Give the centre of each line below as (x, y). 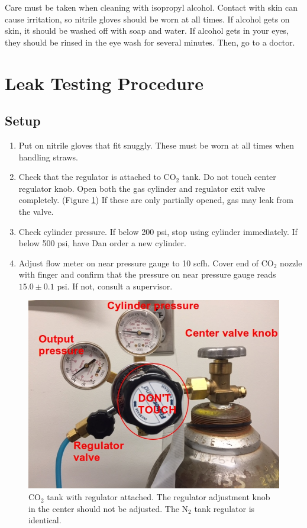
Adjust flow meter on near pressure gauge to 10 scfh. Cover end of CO (146, 263)
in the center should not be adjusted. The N (109, 508)
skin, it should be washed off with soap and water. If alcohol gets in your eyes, (147, 30)
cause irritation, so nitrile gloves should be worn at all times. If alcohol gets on (147, 19)
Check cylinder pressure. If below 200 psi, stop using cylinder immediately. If (158, 231)
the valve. (36, 211)
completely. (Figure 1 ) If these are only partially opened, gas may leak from (156, 200)
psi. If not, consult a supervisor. (115, 286)
